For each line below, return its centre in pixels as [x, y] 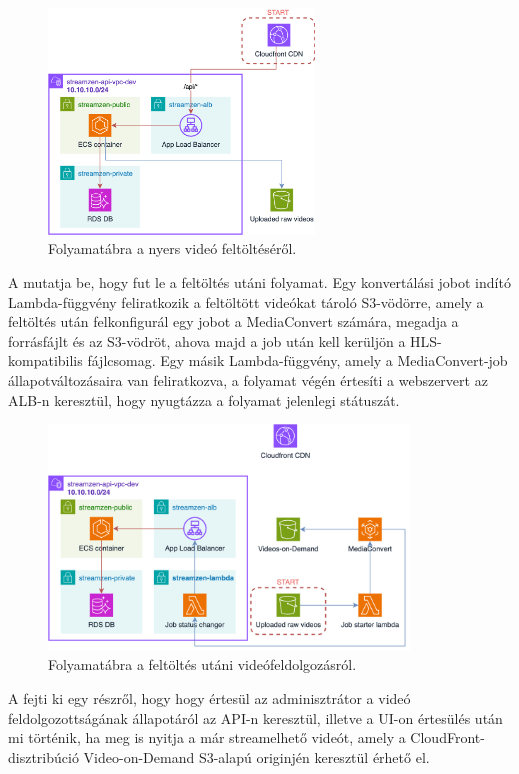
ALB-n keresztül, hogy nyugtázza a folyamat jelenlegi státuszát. [204, 399]
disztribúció [43, 756]
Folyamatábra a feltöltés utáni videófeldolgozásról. [202, 664]
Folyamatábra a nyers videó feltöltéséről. [172, 248]
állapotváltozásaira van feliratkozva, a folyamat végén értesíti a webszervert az [248, 379]
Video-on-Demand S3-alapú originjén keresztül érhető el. [256, 756]
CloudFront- [447, 737]
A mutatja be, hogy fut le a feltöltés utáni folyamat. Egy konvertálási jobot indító [259, 281]
